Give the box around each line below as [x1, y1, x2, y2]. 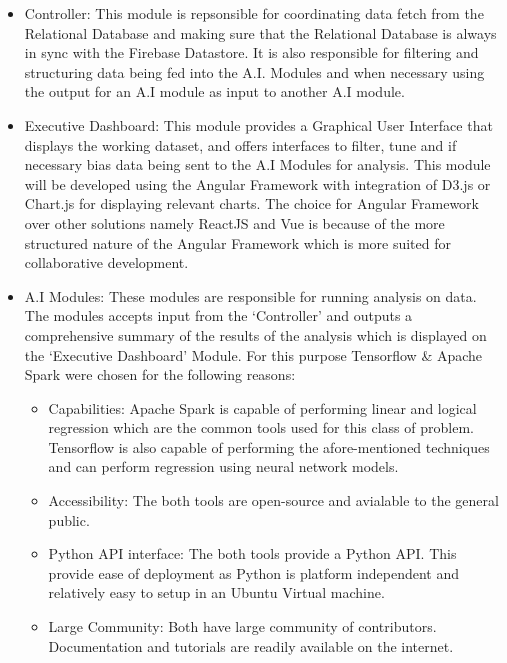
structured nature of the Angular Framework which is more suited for [24, 232, 451, 253]
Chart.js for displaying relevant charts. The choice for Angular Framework [24, 193, 479, 214]
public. [48, 509, 90, 530]
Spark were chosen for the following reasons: [24, 364, 296, 385]
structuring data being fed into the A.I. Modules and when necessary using [24, 61, 485, 82]
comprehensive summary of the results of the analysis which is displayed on [24, 324, 487, 345]
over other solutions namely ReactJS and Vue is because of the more [24, 212, 445, 233]
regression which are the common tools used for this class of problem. [48, 417, 474, 438]
